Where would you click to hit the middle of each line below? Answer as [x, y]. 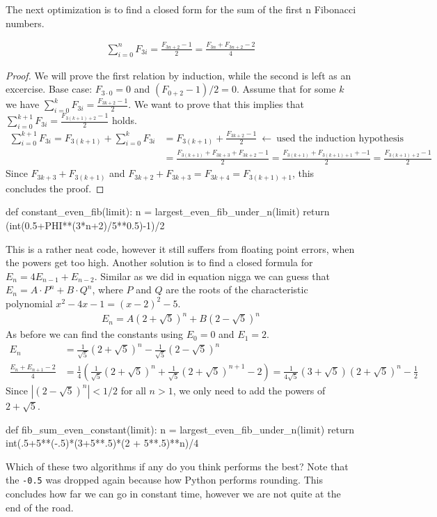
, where [108, 290]
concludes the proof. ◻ [55, 188]
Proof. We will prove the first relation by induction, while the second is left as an [178, 75]
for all [133, 390]
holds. [125, 120]
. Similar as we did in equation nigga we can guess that [212, 276]
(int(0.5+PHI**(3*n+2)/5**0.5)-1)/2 [85, 225]
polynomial [29, 303]
